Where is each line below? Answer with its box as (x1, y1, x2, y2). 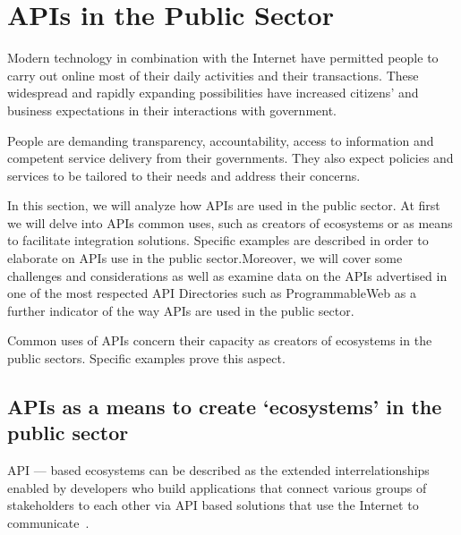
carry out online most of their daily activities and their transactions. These (7, 65, 419, 84)
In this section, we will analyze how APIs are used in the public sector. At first (7, 196, 440, 215)
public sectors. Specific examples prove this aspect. (7, 349, 286, 368)
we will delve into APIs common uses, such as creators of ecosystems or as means (7, 213, 453, 232)
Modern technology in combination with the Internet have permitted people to (7, 48, 439, 67)
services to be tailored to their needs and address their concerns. (7, 166, 361, 184)
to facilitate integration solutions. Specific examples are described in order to (7, 231, 429, 250)
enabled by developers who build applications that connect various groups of (7, 478, 427, 497)
